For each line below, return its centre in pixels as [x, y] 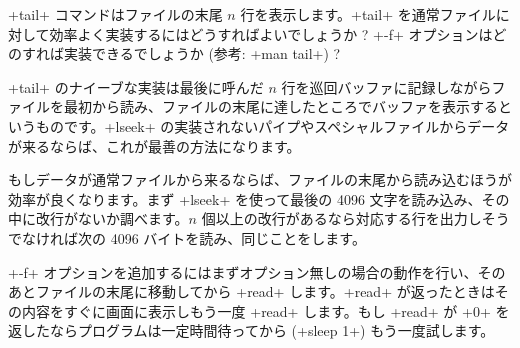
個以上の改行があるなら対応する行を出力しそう [355, 218]
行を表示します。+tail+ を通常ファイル [368, 14]
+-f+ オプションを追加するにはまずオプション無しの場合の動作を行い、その [257, 271]
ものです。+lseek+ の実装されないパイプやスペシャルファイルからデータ [272, 125]
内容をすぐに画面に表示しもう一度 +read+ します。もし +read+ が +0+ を [265, 310]
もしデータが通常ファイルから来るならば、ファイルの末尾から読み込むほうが [260, 179]
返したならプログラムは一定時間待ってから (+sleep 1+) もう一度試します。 [251, 330]
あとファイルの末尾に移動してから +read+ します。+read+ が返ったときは [251, 291]
